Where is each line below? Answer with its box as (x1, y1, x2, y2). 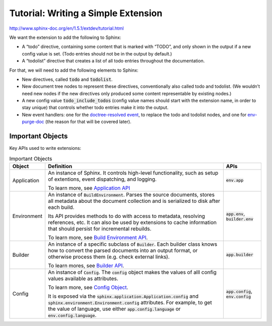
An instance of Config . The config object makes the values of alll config (48, 268, 217, 276)
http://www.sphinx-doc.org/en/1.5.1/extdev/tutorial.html (9, 25, 124, 31)
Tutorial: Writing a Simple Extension (9, 8, 163, 19)
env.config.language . (48, 311, 97, 318)
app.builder (226, 252, 254, 257)
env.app (226, 178, 244, 183)
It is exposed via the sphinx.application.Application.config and (48, 293, 199, 300)
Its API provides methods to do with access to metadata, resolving (48, 212, 205, 220)
